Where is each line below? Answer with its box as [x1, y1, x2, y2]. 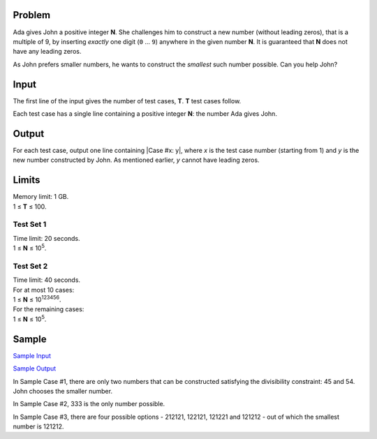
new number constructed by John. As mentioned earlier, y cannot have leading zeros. [13, 156, 260, 164]
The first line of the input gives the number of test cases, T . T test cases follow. [13, 96, 242, 105]
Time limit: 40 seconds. [13, 276, 80, 284]
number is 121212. [13, 422, 64, 431]
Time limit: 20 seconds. [13, 234, 80, 242]
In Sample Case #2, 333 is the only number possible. [13, 400, 165, 408]
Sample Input [13, 351, 52, 359]
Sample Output [13, 364, 57, 373]
